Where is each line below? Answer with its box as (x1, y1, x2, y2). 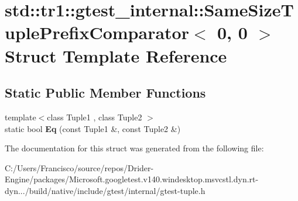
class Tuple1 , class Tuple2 (47, 110, 142, 123)
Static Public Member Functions (5, 84, 206, 102)
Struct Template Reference (5, 43, 227, 67)
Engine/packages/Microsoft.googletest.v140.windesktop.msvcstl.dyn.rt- (5, 173, 259, 185)
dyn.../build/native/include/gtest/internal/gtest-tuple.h (5, 184, 205, 196)
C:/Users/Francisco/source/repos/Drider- (5, 161, 154, 174)
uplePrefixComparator (5, 20, 189, 44)
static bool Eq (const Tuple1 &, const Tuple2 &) (5, 122, 181, 134)
